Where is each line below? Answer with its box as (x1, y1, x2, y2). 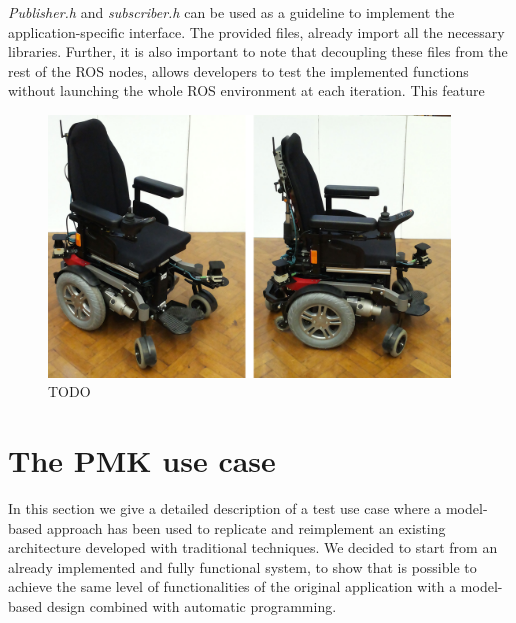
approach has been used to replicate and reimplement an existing (46, 517, 446, 538)
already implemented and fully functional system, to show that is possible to (8, 556, 477, 577)
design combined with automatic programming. (46, 596, 337, 616)
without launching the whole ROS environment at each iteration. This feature (8, 80, 485, 101)
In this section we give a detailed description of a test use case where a (8, 498, 442, 519)
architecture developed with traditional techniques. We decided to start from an (8, 537, 498, 558)
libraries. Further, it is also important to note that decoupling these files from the (8, 41, 508, 62)
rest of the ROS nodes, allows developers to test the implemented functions (8, 60, 469, 81)
